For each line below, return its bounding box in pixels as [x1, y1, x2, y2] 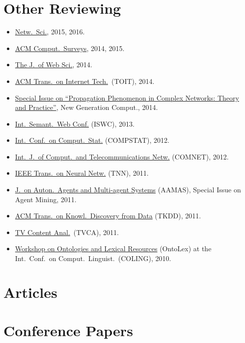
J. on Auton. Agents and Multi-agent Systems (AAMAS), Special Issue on [15, 185, 241, 195]
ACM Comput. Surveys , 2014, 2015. [15, 43, 125, 53]
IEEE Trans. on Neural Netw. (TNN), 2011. [15, 168, 149, 178]
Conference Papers [3, 320, 133, 341]
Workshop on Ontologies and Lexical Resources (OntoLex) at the [15, 243, 212, 254]
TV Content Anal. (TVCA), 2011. [15, 227, 119, 237]
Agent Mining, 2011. [15, 194, 77, 204]
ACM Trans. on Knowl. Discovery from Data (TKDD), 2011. [15, 211, 201, 221]
